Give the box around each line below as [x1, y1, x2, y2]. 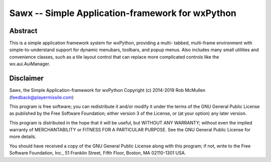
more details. [9, 133, 37, 140]
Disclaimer [9, 74, 44, 83]
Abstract [9, 27, 38, 35]
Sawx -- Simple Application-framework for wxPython [9, 8, 237, 19]
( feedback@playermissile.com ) [9, 94, 74, 100]
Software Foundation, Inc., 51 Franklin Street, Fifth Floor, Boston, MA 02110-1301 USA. [9, 150, 186, 156]
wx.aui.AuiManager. [9, 61, 50, 67]
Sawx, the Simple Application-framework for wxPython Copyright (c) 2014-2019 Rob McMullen [9, 87, 206, 93]
